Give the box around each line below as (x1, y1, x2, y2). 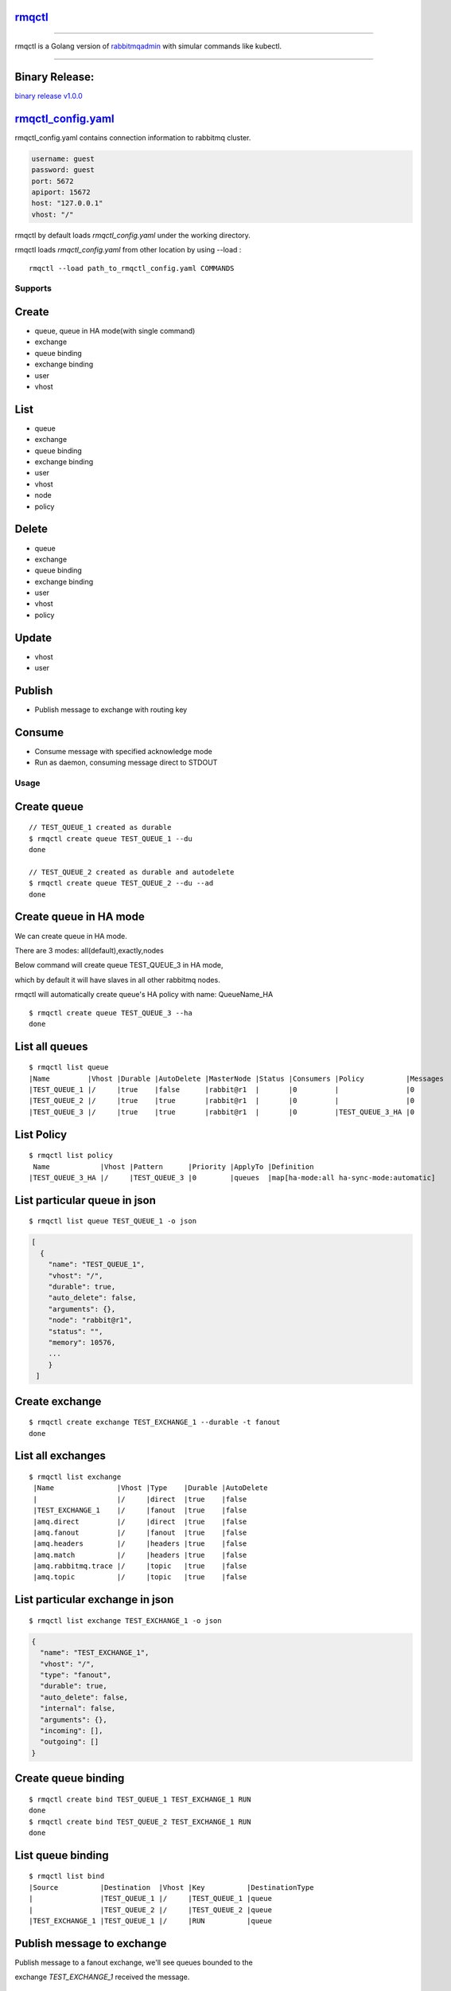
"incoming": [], (40, 1726, 103, 1735)
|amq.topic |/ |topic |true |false (33, 1573, 247, 1582)
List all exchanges (14, 1449, 107, 1463)
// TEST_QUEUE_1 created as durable (29, 823, 172, 832)
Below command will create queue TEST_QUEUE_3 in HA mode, (14, 960, 224, 970)
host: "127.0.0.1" (31, 199, 103, 208)
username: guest (31, 154, 95, 163)
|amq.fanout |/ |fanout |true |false (33, 1527, 247, 1537)
